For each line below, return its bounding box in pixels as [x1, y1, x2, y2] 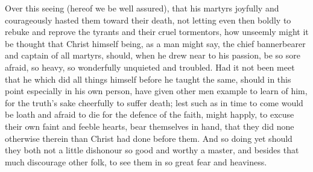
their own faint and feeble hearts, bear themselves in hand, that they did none [5, 119, 294, 132]
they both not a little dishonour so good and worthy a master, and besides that [5, 144, 299, 156]
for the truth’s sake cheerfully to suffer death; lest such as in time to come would [5, 96, 303, 109]
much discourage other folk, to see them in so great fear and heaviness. [5, 155, 267, 168]
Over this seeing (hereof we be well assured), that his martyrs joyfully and [5, 2, 279, 14]
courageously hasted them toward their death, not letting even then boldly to [5, 13, 291, 26]
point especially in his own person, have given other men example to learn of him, [5, 84, 308, 97]
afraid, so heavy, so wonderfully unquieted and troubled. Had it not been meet [5, 60, 295, 73]
